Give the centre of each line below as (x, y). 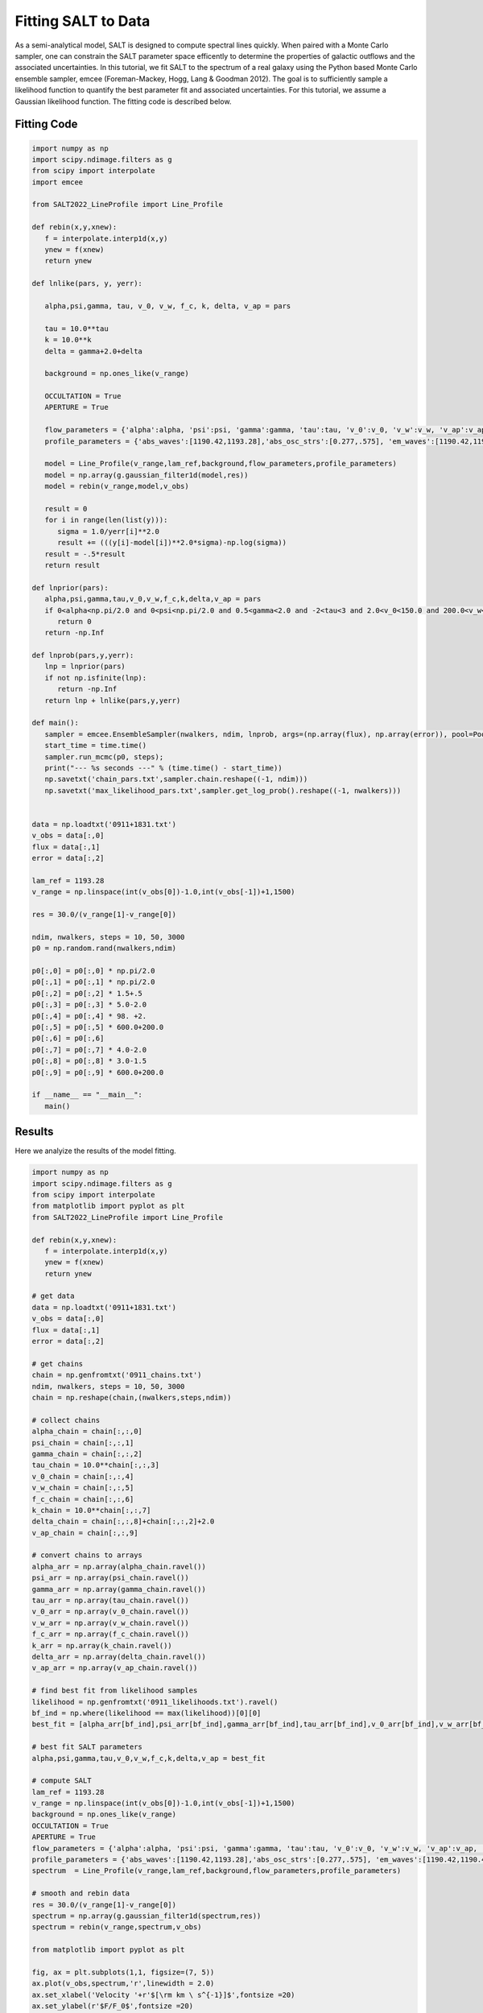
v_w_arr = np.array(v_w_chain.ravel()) (110, 1623)
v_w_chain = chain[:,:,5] (83, 1488)
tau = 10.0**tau (76, 329)
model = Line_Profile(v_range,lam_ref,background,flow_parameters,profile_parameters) (221, 464)
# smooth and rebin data (81, 1893)
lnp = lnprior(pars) (85, 667)
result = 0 (66, 508)
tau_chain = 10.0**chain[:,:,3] (96, 1465)
